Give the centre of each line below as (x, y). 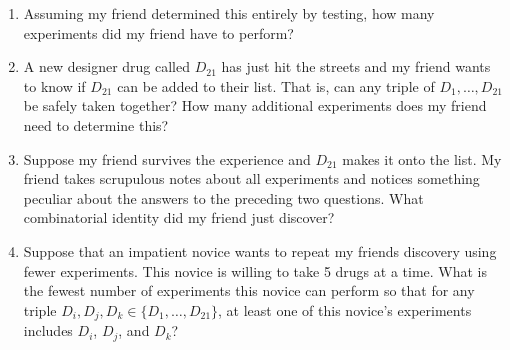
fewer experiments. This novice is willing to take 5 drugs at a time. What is (255, 270)
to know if (54, 85)
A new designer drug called (107, 66)
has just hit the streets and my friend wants (356, 66)
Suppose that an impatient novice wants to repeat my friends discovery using (260, 250)
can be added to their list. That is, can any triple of (276, 85)
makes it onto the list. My (422, 158)
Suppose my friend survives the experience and (167, 158)
